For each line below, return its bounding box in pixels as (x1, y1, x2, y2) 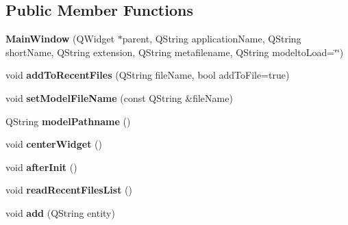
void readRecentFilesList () (5, 183, 133, 197)
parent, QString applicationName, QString (122, 31, 301, 46)
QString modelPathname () (5, 114, 131, 128)
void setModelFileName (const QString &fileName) (5, 90, 233, 105)
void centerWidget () (5, 137, 102, 151)
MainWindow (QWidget (5, 31, 115, 46)
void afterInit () (5, 159, 77, 174)
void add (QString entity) (5, 205, 115, 220)
